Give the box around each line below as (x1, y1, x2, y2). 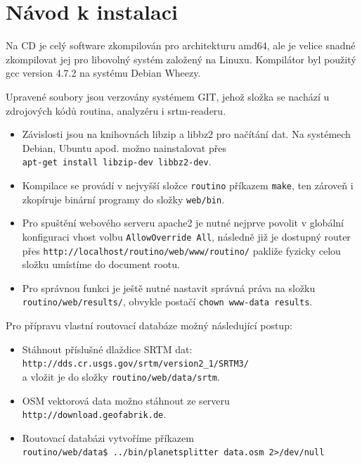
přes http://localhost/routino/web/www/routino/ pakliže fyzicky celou (22, 243, 341, 258)
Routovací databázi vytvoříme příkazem (22, 430, 194, 445)
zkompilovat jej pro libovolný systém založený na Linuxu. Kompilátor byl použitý (6, 51, 356, 66)
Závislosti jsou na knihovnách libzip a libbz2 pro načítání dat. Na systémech (22, 127, 351, 141)
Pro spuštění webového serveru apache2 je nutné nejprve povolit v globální (22, 215, 344, 230)
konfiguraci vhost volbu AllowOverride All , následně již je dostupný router (22, 229, 351, 243)
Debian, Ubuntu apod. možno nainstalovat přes (22, 140, 226, 155)
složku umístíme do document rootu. (22, 257, 180, 272)
